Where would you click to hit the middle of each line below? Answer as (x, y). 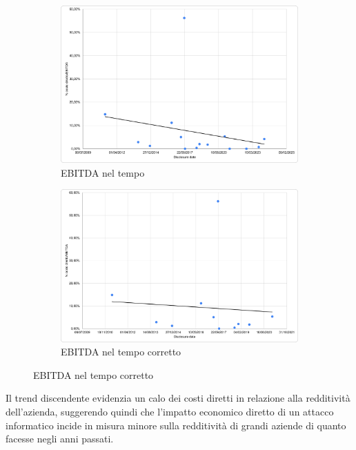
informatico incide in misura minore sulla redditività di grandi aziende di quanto (176, 425)
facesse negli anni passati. (60, 439)
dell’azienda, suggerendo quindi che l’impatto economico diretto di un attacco (170, 412)
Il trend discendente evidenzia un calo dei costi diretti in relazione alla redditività (178, 398)
